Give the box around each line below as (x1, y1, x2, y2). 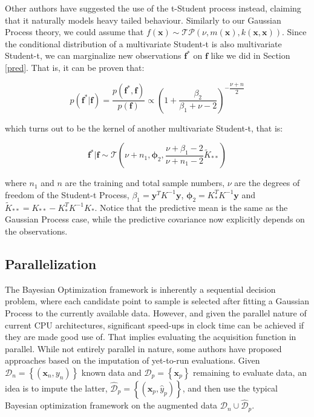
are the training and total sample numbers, (65, 176, 225, 189)
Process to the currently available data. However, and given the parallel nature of (5, 307, 307, 319)
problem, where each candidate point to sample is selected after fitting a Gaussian (5, 295, 310, 307)
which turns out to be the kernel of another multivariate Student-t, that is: (5, 121, 283, 134)
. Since (282, 25, 307, 38)
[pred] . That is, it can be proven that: (5, 61, 145, 73)
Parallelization (5, 255, 97, 273)
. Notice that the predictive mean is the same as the (94, 201, 288, 213)
